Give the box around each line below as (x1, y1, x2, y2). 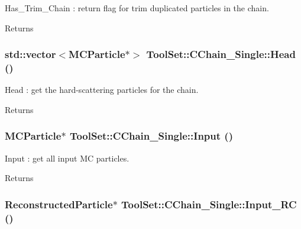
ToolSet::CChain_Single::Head (146, 47, 296, 62)
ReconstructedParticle (5, 196, 113, 211)
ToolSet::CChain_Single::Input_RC (121, 196, 297, 211)
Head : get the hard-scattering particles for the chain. (5, 83, 199, 96)
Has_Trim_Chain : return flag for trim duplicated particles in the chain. (5, 2, 269, 14)
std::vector (5, 47, 56, 62)
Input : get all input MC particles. (5, 151, 130, 164)
